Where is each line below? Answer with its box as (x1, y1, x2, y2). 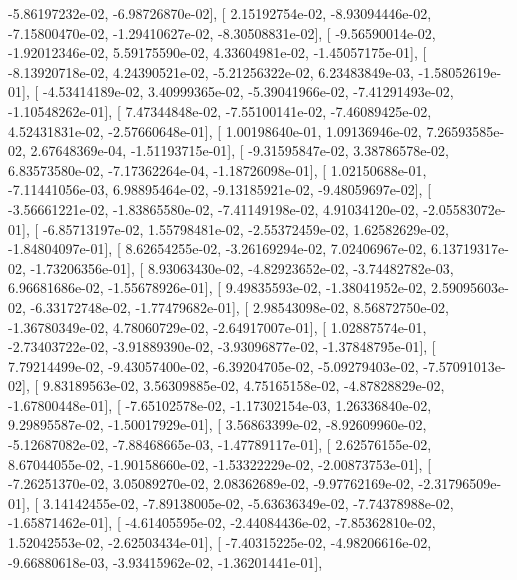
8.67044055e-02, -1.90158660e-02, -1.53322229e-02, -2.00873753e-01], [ (8, 453, 432, 474)
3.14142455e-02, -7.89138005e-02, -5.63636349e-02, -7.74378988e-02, (42, 492, 454, 513)
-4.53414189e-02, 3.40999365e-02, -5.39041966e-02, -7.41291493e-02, (42, 81, 454, 102)
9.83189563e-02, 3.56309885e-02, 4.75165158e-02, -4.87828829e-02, (42, 375, 445, 396)
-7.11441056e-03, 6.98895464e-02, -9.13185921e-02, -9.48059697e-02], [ (8, 179, 432, 200)
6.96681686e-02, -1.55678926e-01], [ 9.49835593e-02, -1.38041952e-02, (8, 277, 427, 298)
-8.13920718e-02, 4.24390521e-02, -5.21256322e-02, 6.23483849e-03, (8, 61, 414, 82)
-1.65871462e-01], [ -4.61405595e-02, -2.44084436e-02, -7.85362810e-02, (8, 512, 436, 533)
